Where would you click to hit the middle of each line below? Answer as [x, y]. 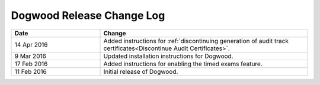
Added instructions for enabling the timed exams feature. [183, 64]
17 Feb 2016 [31, 64]
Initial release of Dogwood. [141, 71]
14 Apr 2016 [31, 44]
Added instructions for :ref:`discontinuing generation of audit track [196, 41]
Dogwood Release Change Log [88, 15]
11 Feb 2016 [31, 71]
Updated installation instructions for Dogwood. [168, 56]
